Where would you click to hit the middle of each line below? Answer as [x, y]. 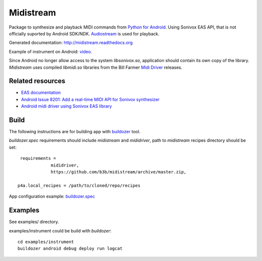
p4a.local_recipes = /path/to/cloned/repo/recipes [79, 185]
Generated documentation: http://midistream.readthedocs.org [71, 43]
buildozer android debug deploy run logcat [70, 249]
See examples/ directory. [34, 222]
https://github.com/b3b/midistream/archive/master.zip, [119, 172]
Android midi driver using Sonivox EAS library [66, 106]
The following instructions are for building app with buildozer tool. [75, 132]
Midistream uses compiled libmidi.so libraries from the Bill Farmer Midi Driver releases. [96, 67]
